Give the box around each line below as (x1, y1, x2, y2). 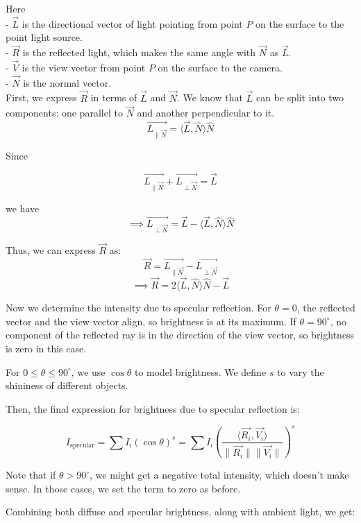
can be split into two (255, 90, 344, 105)
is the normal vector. (23, 75, 112, 89)
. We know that (176, 90, 243, 105)
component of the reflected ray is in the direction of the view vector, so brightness (6, 327, 355, 342)
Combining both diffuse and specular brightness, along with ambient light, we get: (6, 504, 355, 519)
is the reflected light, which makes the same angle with (22, 45, 256, 60)
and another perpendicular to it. (137, 105, 275, 120)
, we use (71, 364, 106, 379)
